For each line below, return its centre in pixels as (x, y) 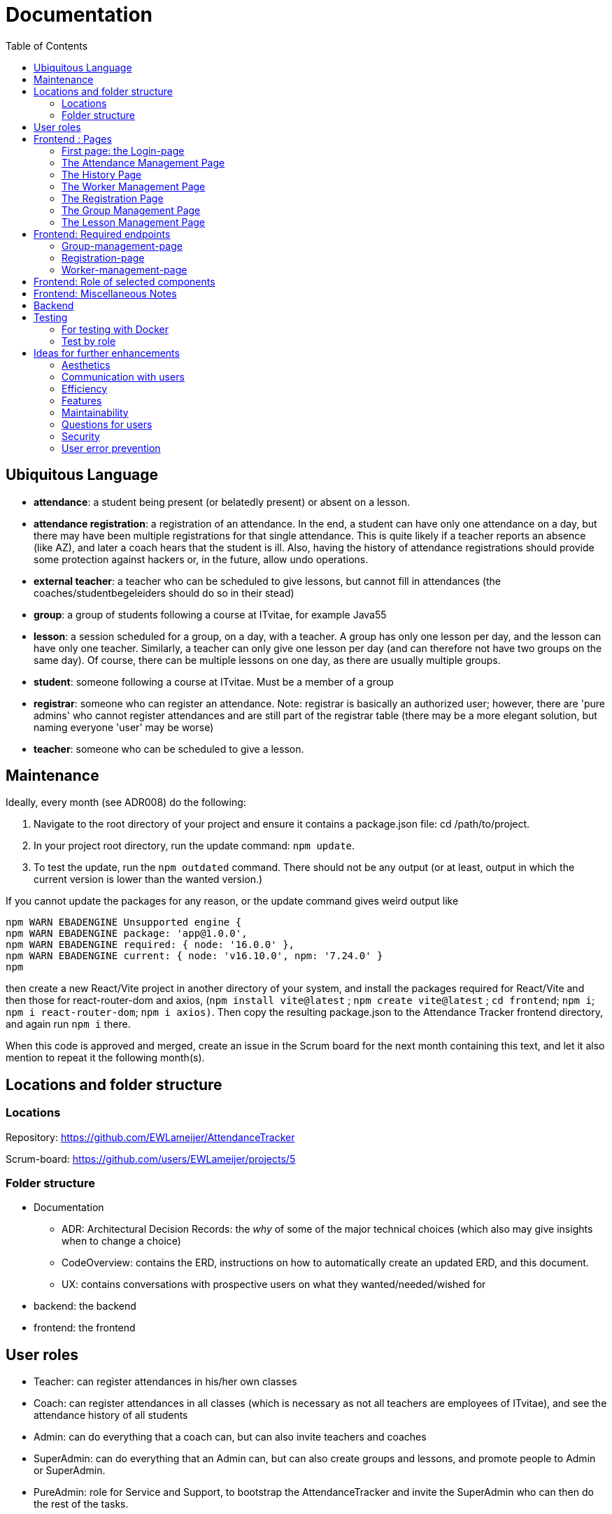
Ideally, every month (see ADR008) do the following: (126, 802)
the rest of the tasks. (81, 1504)
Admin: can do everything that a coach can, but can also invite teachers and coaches (230, 1437)
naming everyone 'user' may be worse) (124, 727)
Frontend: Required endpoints (102, 234)
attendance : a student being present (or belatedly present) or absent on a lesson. (222, 502)
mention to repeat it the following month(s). (105, 1058)
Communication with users (123, 376)
